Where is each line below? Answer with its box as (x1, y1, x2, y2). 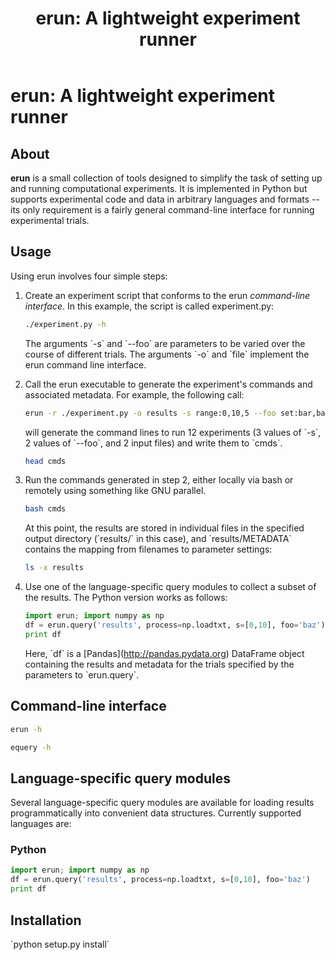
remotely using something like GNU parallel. (24, 485, 207, 497)
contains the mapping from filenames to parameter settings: (24, 543, 273, 556)
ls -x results (24, 563, 84, 573)
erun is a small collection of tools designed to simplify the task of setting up (10, 172, 323, 184)
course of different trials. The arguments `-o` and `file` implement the (24, 348, 310, 360)
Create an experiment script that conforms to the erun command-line (24, 289, 311, 301)
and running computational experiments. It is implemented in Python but (10, 183, 308, 194)
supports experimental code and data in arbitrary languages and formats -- (10, 193, 320, 205)
